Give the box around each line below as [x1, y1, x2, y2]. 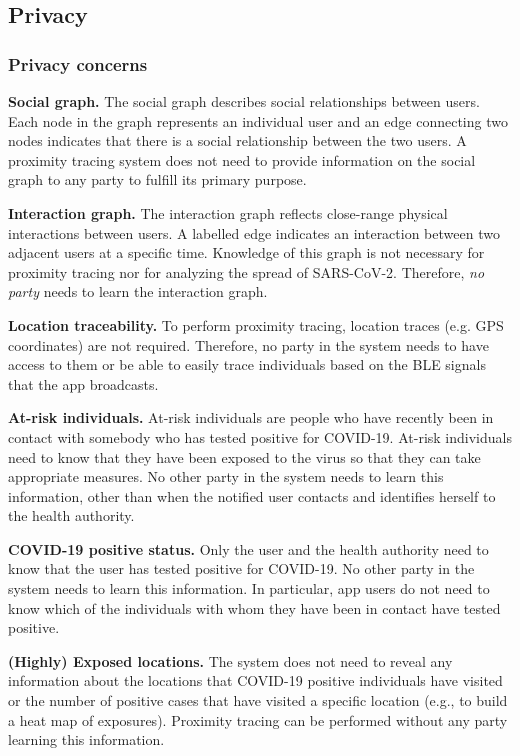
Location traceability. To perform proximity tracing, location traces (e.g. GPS [8, 314, 504, 335]
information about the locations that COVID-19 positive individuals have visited [8, 670, 503, 691]
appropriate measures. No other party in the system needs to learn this [8, 466, 444, 487]
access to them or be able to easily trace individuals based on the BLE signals [8, 354, 486, 375]
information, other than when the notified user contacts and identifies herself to [8, 485, 496, 506]
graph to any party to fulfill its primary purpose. [8, 169, 307, 190]
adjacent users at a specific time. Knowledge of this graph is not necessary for [8, 242, 485, 263]
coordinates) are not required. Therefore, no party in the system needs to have [8, 334, 489, 355]
